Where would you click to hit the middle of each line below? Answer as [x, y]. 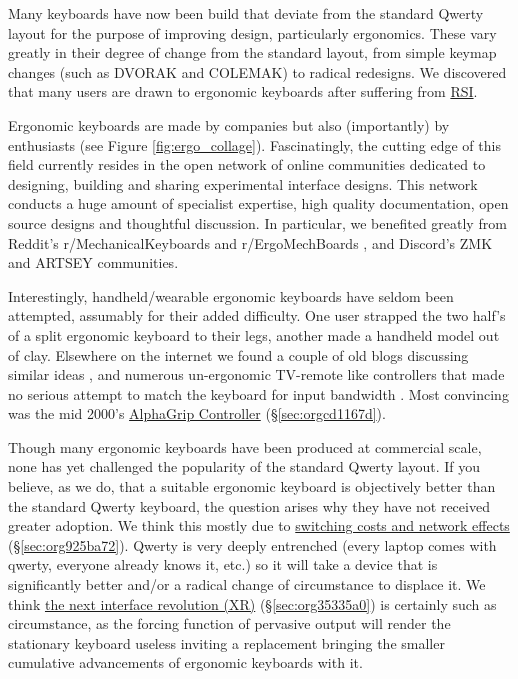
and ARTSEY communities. [93, 262]
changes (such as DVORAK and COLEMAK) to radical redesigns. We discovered [257, 71]
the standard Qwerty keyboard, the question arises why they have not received [249, 505]
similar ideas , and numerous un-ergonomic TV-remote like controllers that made [256, 374]
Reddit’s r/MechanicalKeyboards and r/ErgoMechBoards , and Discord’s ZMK [250, 242]
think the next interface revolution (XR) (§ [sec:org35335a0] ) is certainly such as [252, 603]
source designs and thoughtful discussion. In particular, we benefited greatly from [257, 222]
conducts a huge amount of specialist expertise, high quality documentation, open [258, 203]
